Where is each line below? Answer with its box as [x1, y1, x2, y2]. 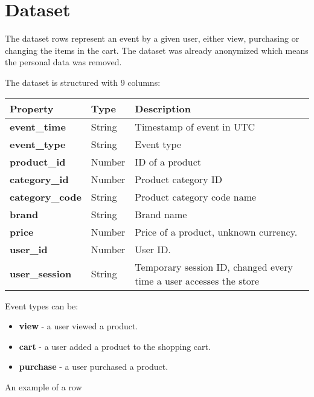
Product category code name [135, 189, 257, 204]
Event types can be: [5, 299, 78, 312]
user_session [10, 266, 72, 280]
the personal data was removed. [5, 56, 122, 68]
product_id [10, 154, 66, 169]
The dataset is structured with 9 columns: [5, 76, 161, 88]
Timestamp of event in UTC [135, 119, 255, 134]
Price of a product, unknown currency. [135, 224, 298, 239]
